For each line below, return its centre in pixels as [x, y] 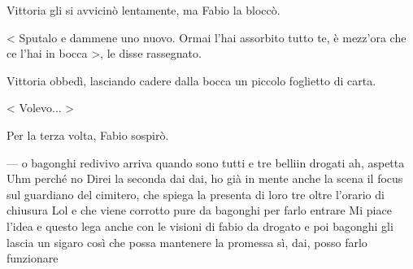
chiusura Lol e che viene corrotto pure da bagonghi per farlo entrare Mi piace [199, 210]
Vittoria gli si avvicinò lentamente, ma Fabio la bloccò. [143, 10]
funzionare [33, 258]
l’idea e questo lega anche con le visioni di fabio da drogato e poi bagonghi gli [200, 226]
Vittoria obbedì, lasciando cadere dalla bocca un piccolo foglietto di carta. [191, 80]
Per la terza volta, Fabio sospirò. [88, 134]
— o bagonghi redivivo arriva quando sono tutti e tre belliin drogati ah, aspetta [206, 162]
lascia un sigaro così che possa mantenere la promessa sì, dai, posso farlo [187, 242]
